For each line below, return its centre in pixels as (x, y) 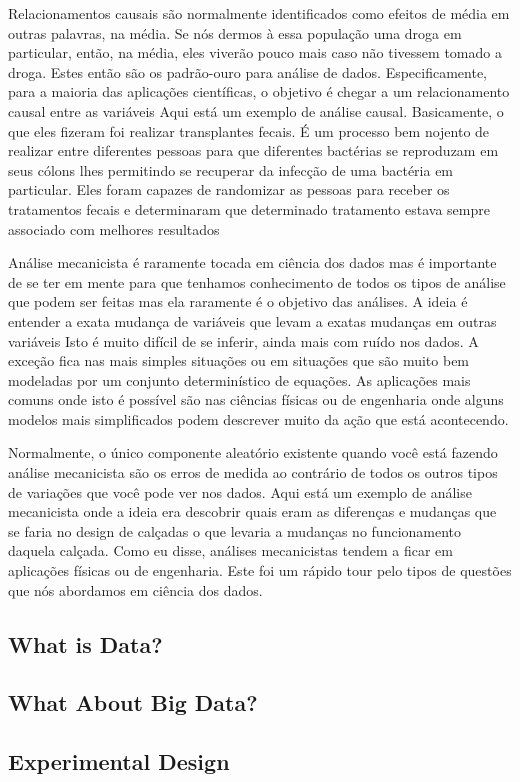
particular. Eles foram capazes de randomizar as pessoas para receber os (229, 189)
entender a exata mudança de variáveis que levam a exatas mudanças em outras (252, 320)
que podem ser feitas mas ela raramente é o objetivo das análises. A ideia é (238, 301)
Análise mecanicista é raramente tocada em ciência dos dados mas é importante (252, 262)
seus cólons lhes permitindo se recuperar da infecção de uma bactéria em (231, 169)
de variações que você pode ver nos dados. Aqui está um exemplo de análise (240, 491)
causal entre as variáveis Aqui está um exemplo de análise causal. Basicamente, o (256, 110)
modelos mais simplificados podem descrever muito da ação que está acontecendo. (258, 418)
